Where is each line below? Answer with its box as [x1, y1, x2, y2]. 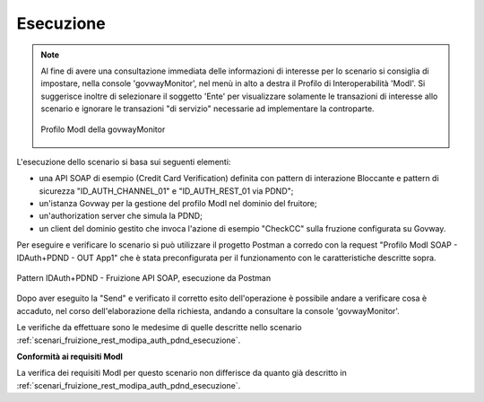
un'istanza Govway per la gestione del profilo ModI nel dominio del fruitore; [39, 198, 317, 209]
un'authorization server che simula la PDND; [39, 211, 203, 222]
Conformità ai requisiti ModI [16, 351, 124, 362]
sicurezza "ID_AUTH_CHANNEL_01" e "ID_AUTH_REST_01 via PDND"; [39, 185, 294, 197]
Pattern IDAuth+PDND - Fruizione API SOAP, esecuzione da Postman [16, 273, 272, 284]
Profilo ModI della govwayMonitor [40, 124, 166, 135]
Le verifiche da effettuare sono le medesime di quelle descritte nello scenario [16, 322, 302, 333]
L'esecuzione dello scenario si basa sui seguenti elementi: [16, 156, 231, 167]
